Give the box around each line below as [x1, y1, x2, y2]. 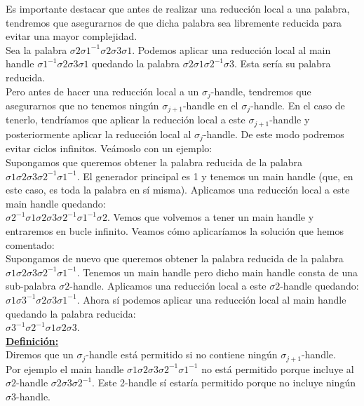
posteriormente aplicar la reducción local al [6, 126, 191, 141]
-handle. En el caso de [250, 98, 345, 113]
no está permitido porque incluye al [201, 361, 354, 376]
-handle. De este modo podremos [203, 126, 344, 141]
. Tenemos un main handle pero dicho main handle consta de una [76, 264, 358, 279]
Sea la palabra [6, 42, 67, 57]
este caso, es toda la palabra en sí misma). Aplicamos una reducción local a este [6, 182, 350, 197]
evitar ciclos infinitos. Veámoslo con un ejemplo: [6, 141, 213, 156]
